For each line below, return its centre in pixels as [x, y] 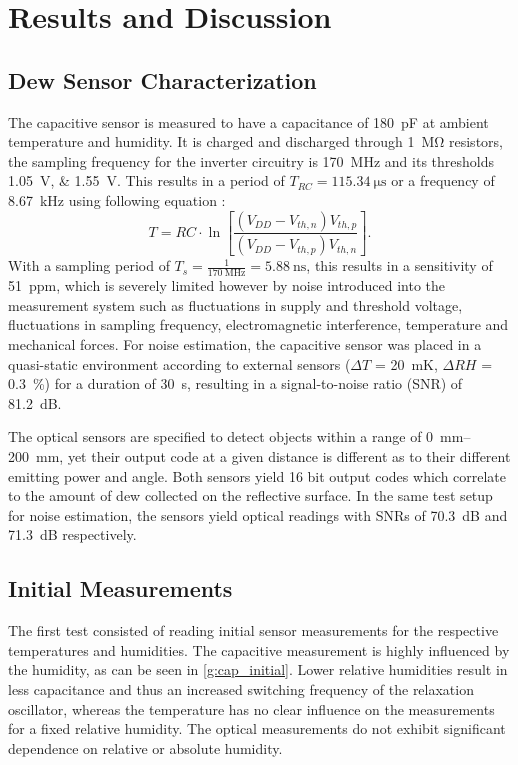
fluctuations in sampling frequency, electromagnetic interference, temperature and [258, 324]
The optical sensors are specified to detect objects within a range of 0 [221, 436]
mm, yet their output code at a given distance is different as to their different [273, 456]
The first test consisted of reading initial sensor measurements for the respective [253, 630]
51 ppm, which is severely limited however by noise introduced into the [227, 285]
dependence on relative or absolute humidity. [145, 747]
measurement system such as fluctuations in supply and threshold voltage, [235, 304]
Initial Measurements [120, 588]
